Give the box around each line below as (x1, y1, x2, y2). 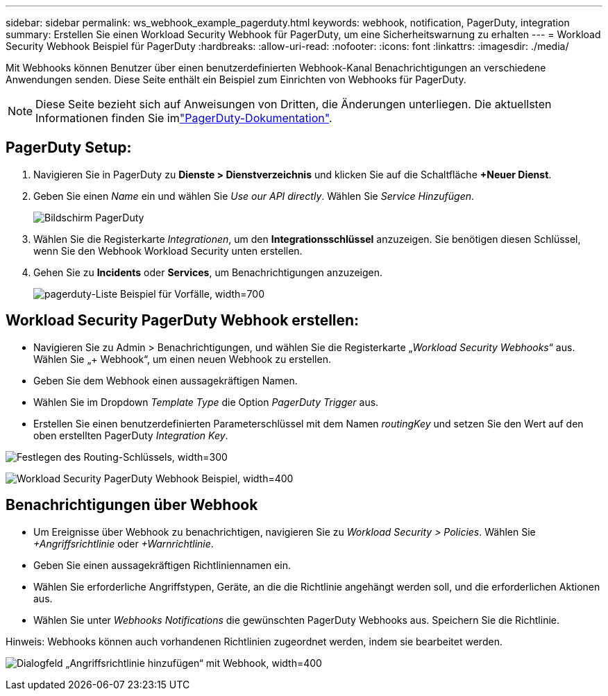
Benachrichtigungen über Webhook (6, 496, 258, 514)
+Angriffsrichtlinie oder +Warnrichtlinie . (33, 537, 214, 550)
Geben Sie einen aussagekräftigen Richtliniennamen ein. (33, 559, 291, 571)
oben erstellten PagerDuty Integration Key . (33, 429, 228, 441)
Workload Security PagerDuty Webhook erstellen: (6, 312, 360, 330)
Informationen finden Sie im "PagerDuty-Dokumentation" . (35, 111, 332, 125)
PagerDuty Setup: (6, 139, 132, 157)
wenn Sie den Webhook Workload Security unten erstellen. (33, 244, 303, 257)
